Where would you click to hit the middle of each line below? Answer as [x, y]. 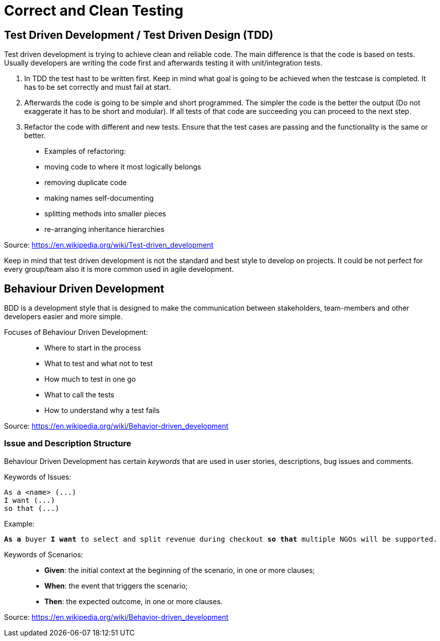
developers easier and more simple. [64, 317]
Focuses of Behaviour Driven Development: [76, 332]
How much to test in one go [90, 379]
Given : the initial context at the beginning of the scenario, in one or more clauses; [180, 570]
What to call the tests [79, 395]
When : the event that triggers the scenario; [116, 586]
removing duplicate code [86, 183]
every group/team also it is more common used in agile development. [119, 269]
